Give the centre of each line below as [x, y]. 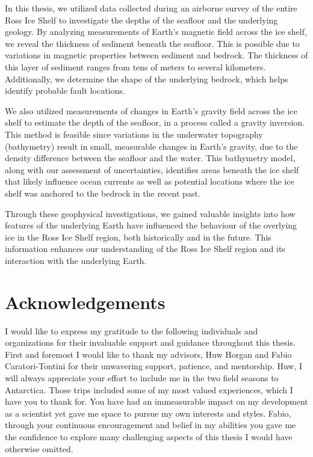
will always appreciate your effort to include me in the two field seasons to [142, 377]
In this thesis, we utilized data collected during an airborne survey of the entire [151, 8]
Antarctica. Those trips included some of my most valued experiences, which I [149, 389]
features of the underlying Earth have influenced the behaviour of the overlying [151, 225]
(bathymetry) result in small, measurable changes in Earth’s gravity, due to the [151, 146]
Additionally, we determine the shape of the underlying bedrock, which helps [147, 78]
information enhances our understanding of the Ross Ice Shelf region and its [145, 249]
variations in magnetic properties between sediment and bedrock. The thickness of [156, 55]
